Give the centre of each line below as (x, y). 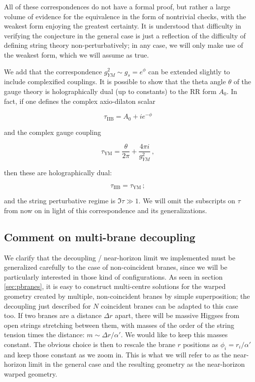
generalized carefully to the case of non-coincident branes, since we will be (116, 267)
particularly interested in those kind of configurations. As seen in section (113, 276)
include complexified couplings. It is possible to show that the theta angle (115, 81)
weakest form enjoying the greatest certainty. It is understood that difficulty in (123, 26)
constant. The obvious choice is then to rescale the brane (90, 344)
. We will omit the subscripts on (187, 201)
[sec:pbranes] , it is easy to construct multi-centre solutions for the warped (115, 286)
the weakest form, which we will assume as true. (77, 54)
